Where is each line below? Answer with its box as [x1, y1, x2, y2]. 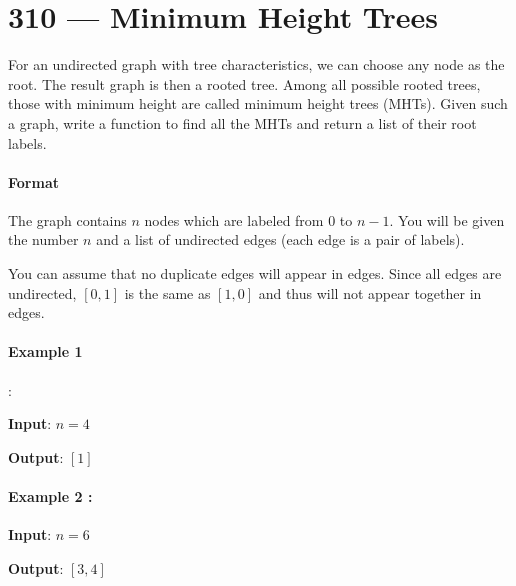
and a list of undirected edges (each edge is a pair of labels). [96, 229, 465, 250]
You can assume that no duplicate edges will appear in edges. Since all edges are [8, 263, 502, 284]
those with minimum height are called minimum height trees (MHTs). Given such [8, 93, 508, 114]
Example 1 [8, 341, 83, 362]
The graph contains [8, 209, 127, 230]
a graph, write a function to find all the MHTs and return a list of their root [8, 112, 477, 133]
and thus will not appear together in [258, 282, 482, 303]
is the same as [124, 282, 211, 303]
